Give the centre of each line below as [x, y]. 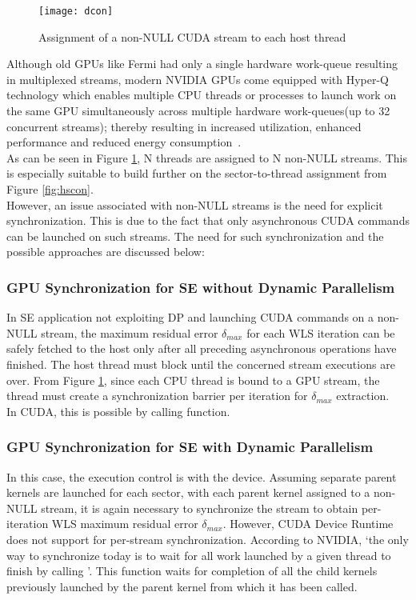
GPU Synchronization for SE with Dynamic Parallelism [190, 447]
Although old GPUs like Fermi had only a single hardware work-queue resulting [202, 64]
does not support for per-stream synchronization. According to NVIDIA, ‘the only [208, 539]
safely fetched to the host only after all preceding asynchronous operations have [202, 348]
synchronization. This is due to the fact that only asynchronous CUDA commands [208, 220]
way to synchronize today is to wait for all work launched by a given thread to [199, 555]
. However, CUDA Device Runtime [308, 524]
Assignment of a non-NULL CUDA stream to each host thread [192, 36]
